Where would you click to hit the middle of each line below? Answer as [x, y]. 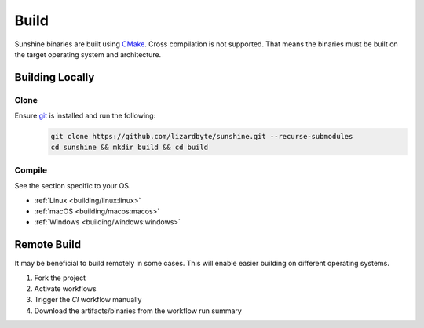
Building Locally [55, 77]
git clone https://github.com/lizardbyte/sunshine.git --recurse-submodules [202, 137]
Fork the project [60, 278]
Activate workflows [66, 289]
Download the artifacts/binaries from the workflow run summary [138, 311]
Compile [31, 170]
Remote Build [48, 244]
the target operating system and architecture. [88, 54]
